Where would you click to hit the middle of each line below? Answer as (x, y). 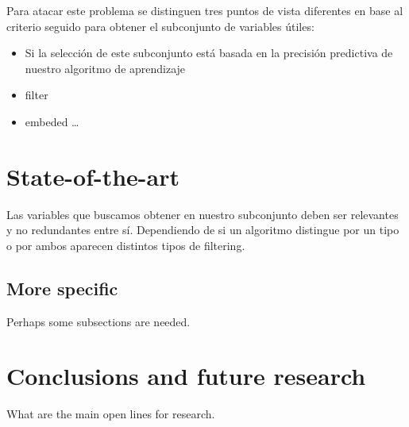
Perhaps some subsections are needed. (98, 321)
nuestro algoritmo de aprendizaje (105, 68)
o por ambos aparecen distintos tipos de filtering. (126, 245)
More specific (62, 288)
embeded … (52, 121)
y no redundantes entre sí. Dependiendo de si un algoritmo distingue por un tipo (203, 230)
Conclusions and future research (186, 376)
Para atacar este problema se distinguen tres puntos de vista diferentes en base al (205, 10)
